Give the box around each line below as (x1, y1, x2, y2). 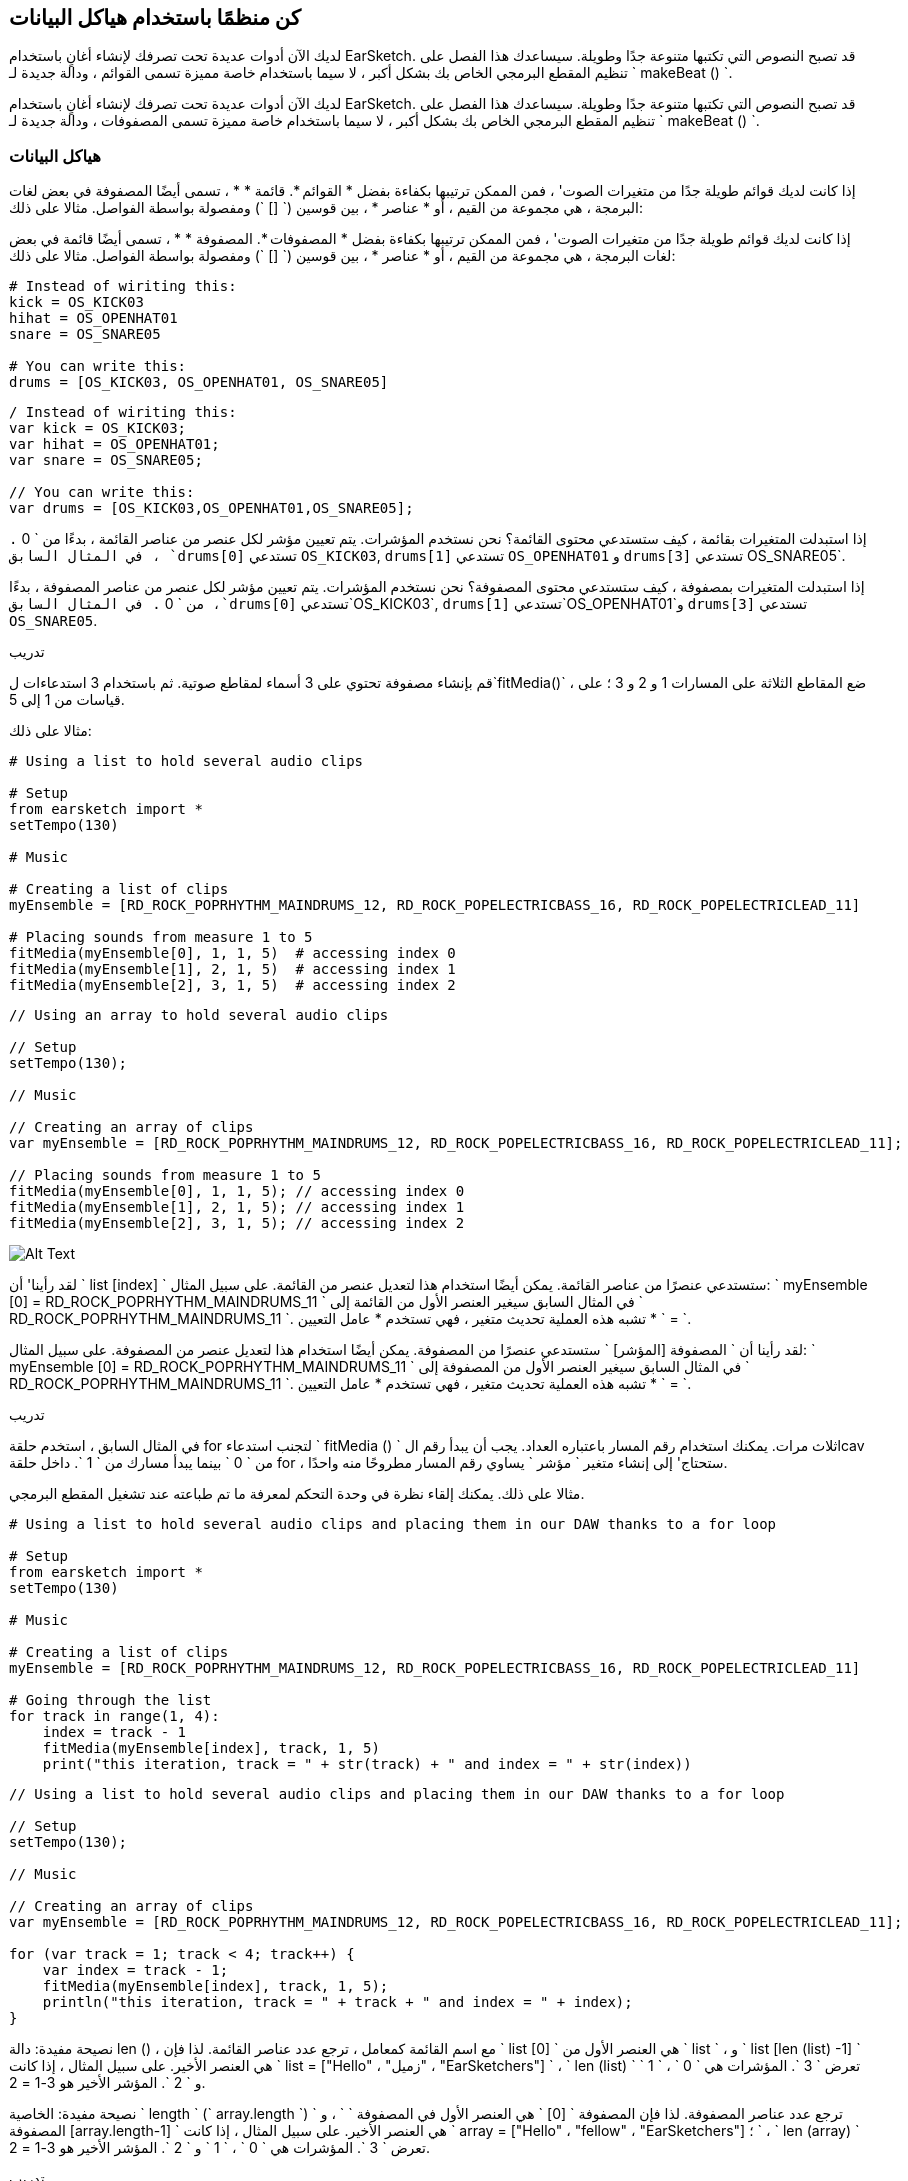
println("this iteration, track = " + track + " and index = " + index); (42, 1994, 633, 2011)
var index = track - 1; (42, 1962, 229, 1979)
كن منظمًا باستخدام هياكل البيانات (9, 5, 301, 30)
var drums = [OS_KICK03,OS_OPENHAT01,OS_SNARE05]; (9, 500, 414, 517)
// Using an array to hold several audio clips (9, 1007, 389, 1024)
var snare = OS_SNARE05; (9, 452, 203, 469)
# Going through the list (9, 1692, 212, 1709)
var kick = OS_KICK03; (9, 420, 187, 437)
